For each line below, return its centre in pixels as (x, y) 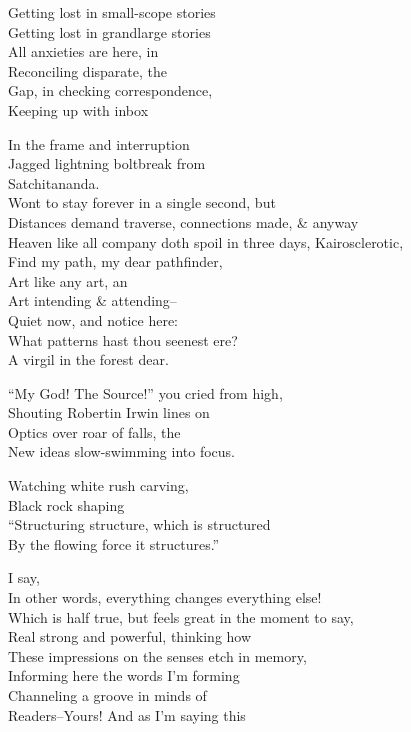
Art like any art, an (68, 280)
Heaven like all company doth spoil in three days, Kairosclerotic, (206, 241)
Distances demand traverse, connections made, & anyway (183, 221)
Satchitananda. (54, 182)
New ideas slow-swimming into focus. (121, 451)
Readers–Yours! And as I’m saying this (127, 714)
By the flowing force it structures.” (114, 543)
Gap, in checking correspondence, (110, 90)
